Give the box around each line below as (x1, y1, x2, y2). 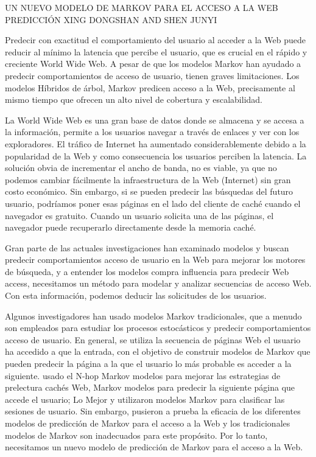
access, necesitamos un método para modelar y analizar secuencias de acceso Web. (5, 277, 312, 290)
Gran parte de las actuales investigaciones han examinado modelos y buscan (5, 241, 289, 254)
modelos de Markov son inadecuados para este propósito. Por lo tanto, (5, 428, 268, 441)
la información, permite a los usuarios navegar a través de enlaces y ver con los (5, 125, 300, 138)
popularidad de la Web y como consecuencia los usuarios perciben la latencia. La (5, 149, 307, 162)
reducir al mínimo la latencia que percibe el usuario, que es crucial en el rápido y (5, 45, 307, 58)
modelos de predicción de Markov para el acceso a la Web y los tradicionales (5, 417, 290, 429)
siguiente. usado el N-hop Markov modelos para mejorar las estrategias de (5, 369, 281, 382)
